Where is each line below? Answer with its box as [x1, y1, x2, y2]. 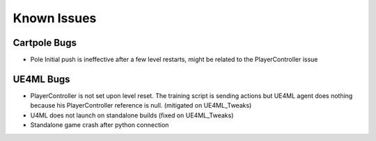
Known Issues [13, 10, 97, 26]
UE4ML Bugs [13, 73, 70, 85]
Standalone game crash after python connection [30, 121, 169, 129]
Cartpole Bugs [13, 37, 77, 49]
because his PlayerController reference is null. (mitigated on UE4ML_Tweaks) [30, 101, 252, 110]
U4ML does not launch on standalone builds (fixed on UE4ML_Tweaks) [30, 111, 234, 119]
